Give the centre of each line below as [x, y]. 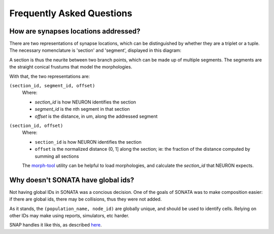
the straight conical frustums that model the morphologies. [71, 67]
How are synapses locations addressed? [75, 31]
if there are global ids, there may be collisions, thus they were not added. [85, 199]
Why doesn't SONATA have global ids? [72, 180]
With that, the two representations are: [49, 76]
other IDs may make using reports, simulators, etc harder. [69, 215]
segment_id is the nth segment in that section [82, 109]
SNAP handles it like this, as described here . [56, 225]
